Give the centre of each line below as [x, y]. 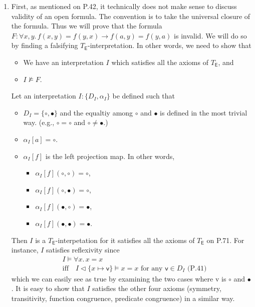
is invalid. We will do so [210, 35]
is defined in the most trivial [204, 112]
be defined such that [144, 96]
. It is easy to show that [48, 288]
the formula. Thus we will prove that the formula [87, 26]
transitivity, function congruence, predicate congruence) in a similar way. [123, 298]
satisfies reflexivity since [83, 250]
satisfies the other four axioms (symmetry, [157, 288]
